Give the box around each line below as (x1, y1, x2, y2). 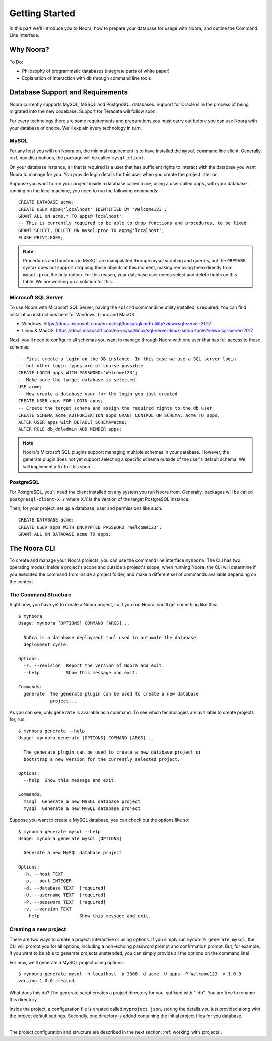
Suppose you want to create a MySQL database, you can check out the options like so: (9, 817, 190, 823)
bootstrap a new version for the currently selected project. (23, 757, 181, 762)
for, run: (9, 716, 26, 722)
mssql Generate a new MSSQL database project (23, 798, 141, 804)
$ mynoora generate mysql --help (18, 829, 101, 834)
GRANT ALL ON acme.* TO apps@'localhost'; (18, 213, 125, 219)
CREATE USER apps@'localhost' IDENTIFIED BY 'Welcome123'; (18, 206, 167, 212)
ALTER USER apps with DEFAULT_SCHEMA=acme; (18, 419, 127, 425)
